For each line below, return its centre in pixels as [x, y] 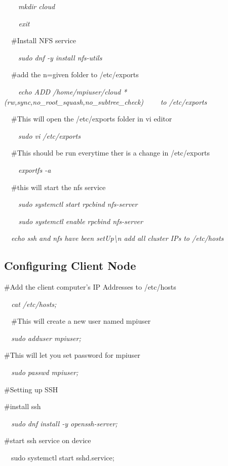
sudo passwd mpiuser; [45, 372]
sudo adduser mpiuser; [46, 338]
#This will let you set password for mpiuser [72, 355]
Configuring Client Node [70, 266]
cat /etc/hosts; [34, 304]
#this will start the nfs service [58, 187]
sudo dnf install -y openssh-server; [64, 423]
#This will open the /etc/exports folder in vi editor [91, 119]
